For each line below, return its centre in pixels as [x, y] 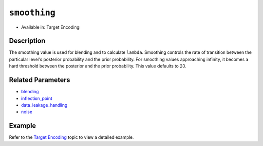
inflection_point [37, 98]
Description [27, 41]
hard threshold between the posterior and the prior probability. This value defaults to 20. [98, 66]
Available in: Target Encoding [50, 27]
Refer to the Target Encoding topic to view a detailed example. [71, 137]
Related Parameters [40, 80]
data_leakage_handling [44, 105]
